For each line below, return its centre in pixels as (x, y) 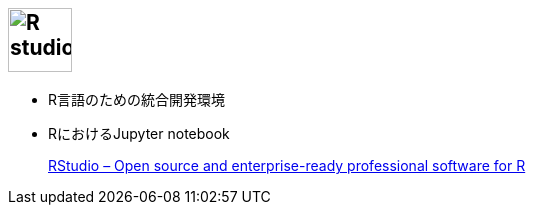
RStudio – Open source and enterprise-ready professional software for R (287, 166)
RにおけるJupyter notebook (139, 134)
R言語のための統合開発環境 (137, 100)
